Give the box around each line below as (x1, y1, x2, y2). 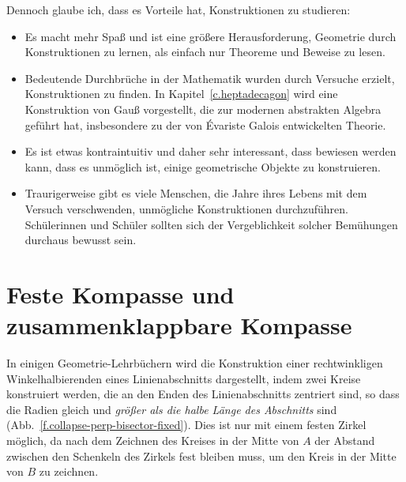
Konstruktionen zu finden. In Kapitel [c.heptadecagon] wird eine (24, 85, 338, 102)
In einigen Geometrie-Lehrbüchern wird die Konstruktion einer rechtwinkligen (6, 355, 383, 371)
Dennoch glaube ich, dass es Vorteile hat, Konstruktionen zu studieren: (6, 2, 351, 17)
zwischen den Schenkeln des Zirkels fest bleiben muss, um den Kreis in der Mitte (6, 447, 397, 464)
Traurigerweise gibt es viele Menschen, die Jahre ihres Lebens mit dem (24, 185, 367, 201)
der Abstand (314, 432, 375, 448)
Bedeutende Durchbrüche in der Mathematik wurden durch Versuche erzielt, (24, 70, 395, 86)
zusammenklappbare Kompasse (6, 309, 352, 341)
